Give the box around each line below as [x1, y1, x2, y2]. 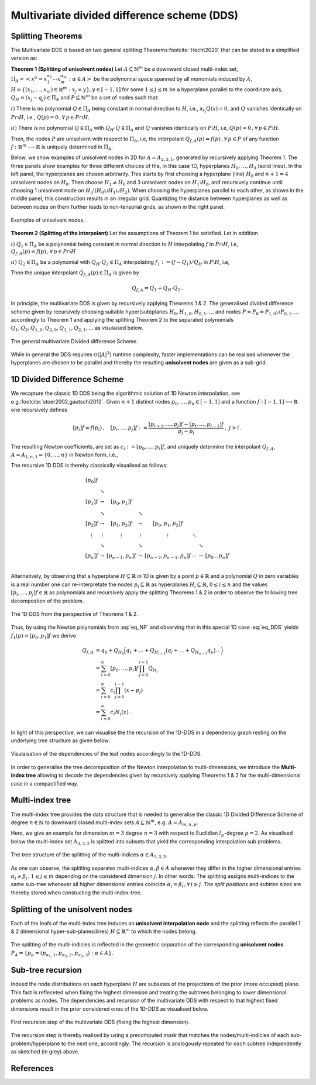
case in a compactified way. [11, 780, 78, 787]
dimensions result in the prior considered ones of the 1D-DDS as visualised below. [11, 1005, 209, 1012]
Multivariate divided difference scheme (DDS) [11, 9, 239, 22]
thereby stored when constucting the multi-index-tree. [11, 889, 142, 896]
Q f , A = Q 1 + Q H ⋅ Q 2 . [132, 284, 183, 292]
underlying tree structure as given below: [11, 737, 111, 744]
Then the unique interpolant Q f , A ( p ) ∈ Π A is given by [11, 269, 140, 278]
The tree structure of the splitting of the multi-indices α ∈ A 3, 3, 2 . [11, 851, 168, 859]
